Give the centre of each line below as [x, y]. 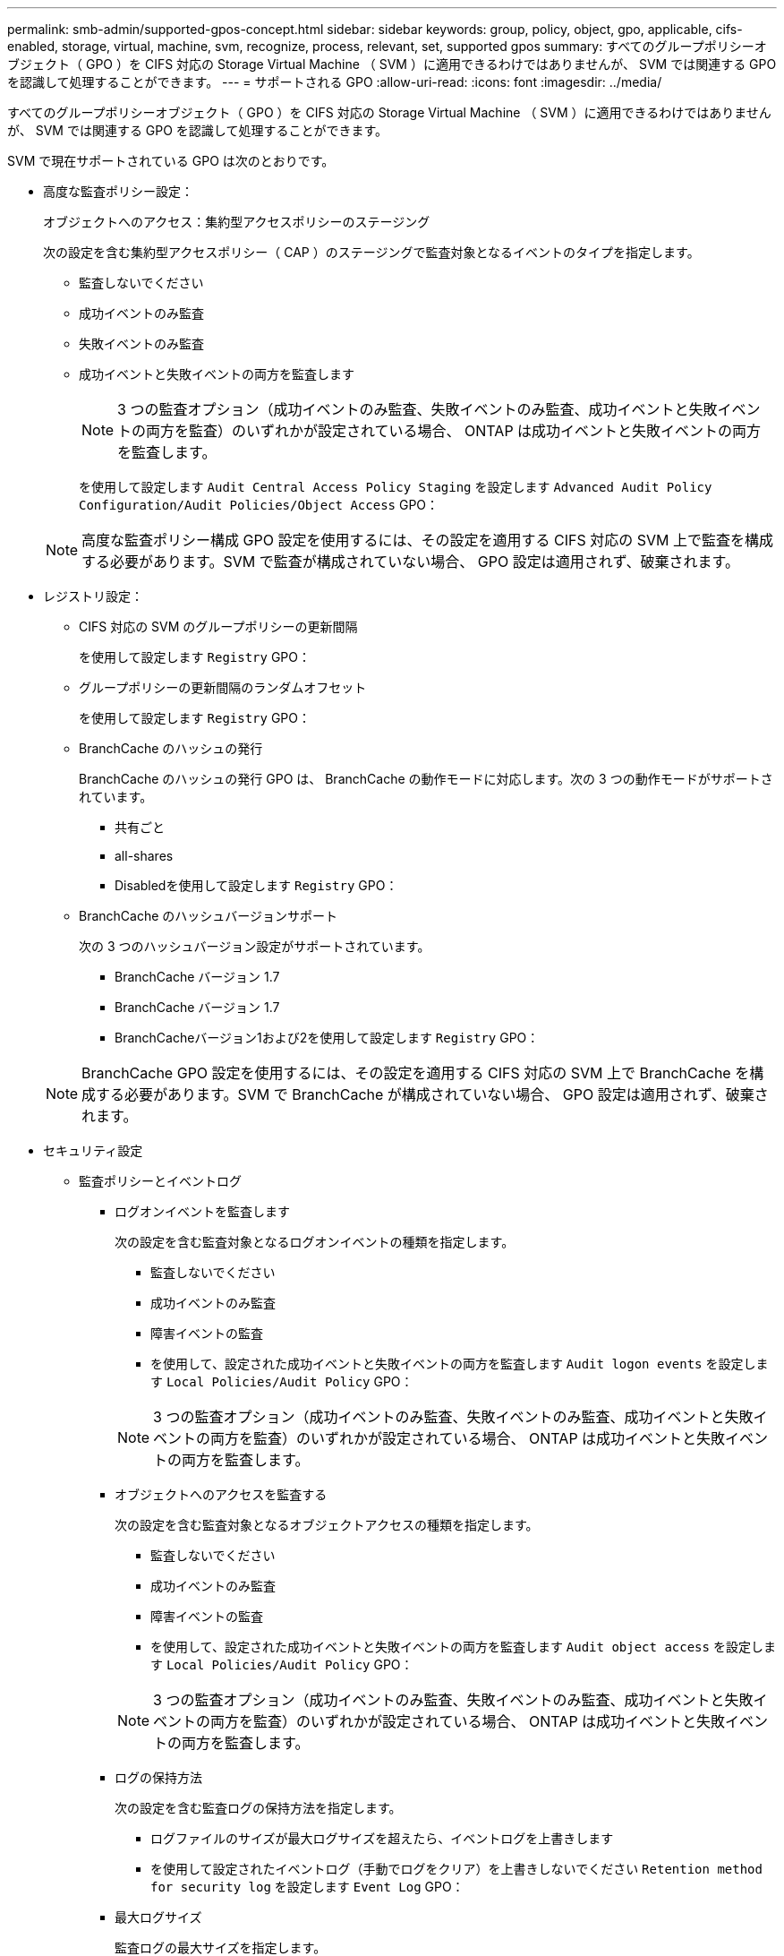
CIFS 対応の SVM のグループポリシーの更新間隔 [218, 626]
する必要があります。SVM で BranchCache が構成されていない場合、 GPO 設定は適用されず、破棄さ [432, 1094]
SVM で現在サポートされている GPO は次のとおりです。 [171, 161]
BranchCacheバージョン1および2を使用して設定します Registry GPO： [327, 1038]
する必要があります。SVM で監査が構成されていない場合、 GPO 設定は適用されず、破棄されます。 [410, 562]
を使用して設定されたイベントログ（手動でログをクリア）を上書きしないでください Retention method [456, 1869]
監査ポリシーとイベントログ [160, 1181]
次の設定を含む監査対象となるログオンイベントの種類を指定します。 [315, 1242]
